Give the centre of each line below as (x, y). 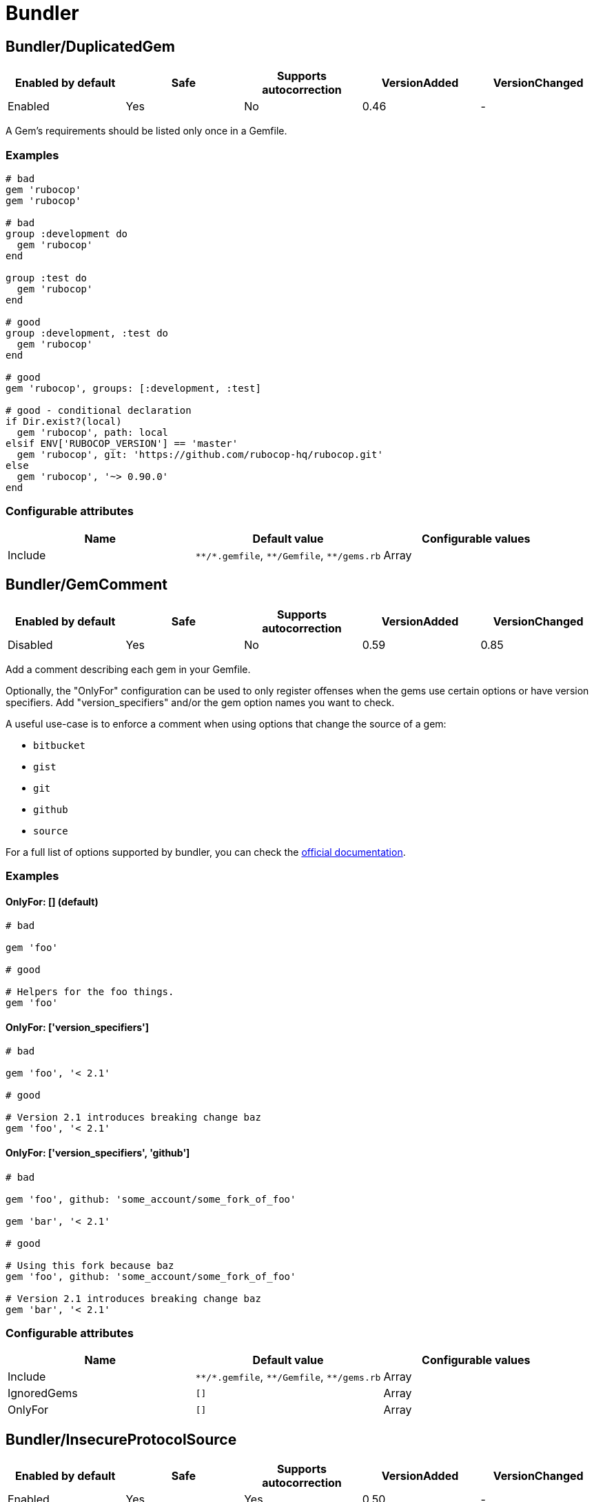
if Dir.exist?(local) (64, 421)
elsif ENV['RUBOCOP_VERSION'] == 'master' (122, 443)
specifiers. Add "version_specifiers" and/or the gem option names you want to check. (200, 702)
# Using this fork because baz (90, 1265)
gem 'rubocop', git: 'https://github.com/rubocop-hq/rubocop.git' (200, 454)
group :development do (67, 233)
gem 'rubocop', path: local (93, 432)
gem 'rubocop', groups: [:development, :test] (133, 388)
